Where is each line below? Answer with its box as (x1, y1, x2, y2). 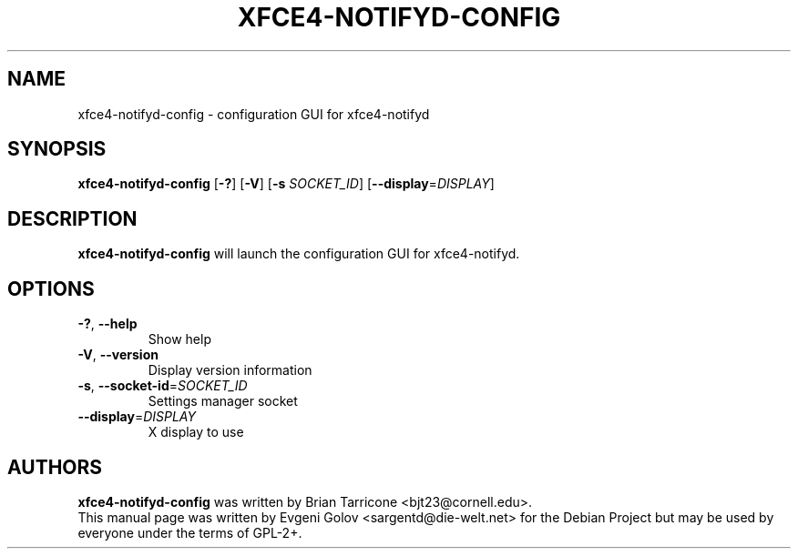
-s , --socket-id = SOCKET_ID (77, 378, 248, 394)
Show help (148, 331, 211, 348)
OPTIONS (7, 277, 95, 300)
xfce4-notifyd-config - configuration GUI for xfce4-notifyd (77, 106, 430, 122)
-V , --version (77, 347, 159, 363)
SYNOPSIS (7, 137, 107, 161)
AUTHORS (7, 455, 103, 479)
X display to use (148, 424, 244, 440)
